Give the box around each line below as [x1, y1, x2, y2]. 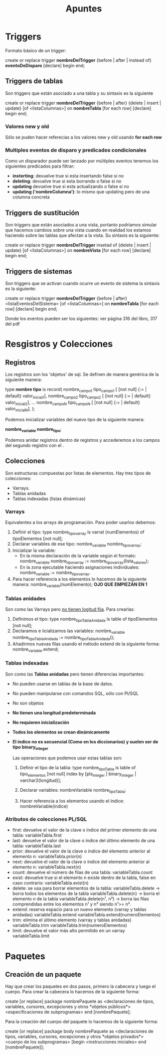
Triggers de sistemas [5, 267, 72, 276]
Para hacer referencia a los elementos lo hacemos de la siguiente [12, 576, 147, 582]
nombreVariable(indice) [19, 803, 68, 809]
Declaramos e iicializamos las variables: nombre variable [12, 628, 125, 635]
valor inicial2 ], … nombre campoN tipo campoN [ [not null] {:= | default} [5, 399, 141, 406]
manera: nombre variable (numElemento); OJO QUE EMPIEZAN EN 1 [12, 581, 148, 589]
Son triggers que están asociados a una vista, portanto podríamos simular [5, 222, 157, 228]
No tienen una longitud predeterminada [12, 709, 96, 715]
